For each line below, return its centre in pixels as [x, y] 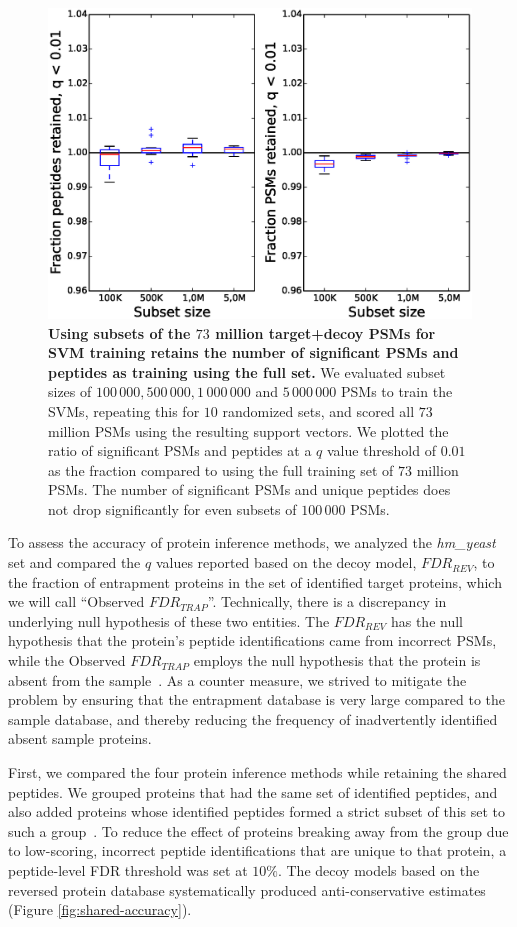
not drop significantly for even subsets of [172, 508]
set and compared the [74, 562]
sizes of [70, 391]
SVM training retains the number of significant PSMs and [253, 352]
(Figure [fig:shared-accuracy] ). [100, 909]
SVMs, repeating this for [124, 410]
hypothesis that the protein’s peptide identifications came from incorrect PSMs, [252, 640]
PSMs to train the [396, 391]
